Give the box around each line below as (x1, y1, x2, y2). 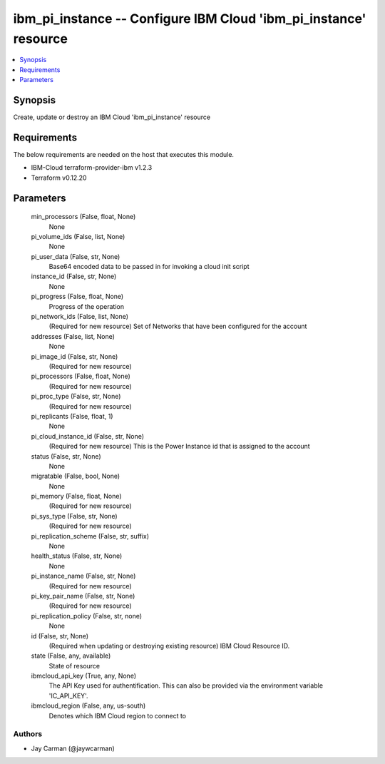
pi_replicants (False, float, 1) (31, 412, 113, 420)
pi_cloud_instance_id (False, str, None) (31, 432, 145, 440)
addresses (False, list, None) (31, 332, 115, 340)
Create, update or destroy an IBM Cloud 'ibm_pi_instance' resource (13, 113, 210, 121)
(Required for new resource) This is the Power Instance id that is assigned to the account (48, 442, 310, 451)
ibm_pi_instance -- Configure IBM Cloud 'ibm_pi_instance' (13, 11, 366, 26)
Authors (13, 729, 43, 739)
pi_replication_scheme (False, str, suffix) (31, 531, 150, 540)
